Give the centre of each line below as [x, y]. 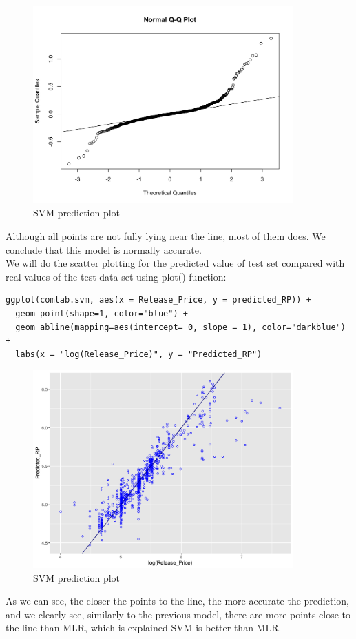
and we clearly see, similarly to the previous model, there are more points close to [178, 614]
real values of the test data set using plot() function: [116, 276]
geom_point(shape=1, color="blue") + [102, 313]
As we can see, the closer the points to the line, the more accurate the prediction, [177, 601]
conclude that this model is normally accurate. [104, 249]
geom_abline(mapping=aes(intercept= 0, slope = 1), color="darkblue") [180, 327]
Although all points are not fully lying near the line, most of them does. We [166, 235]
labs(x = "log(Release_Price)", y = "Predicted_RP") [139, 354]
